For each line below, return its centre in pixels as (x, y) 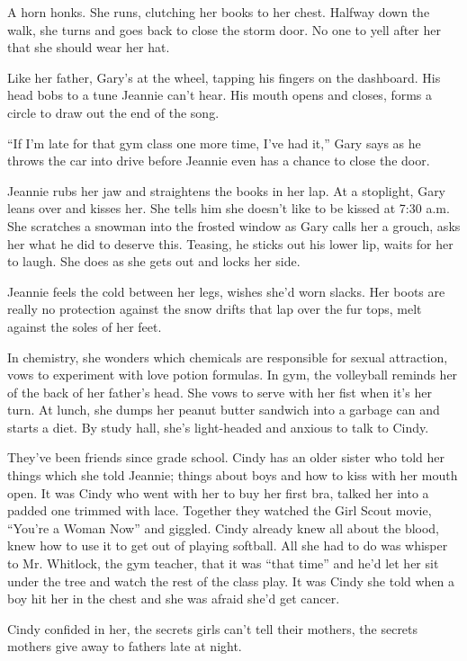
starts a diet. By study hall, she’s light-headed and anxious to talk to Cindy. (218, 427)
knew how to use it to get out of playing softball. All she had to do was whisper (228, 545)
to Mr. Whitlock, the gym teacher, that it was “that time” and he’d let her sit (223, 563)
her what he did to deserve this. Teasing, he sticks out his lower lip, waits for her (230, 243)
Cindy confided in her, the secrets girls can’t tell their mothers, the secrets (213, 628)
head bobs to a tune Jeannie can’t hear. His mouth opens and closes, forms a (220, 95)
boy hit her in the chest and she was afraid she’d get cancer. (174, 598)
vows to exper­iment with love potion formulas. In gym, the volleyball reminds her (233, 375)
